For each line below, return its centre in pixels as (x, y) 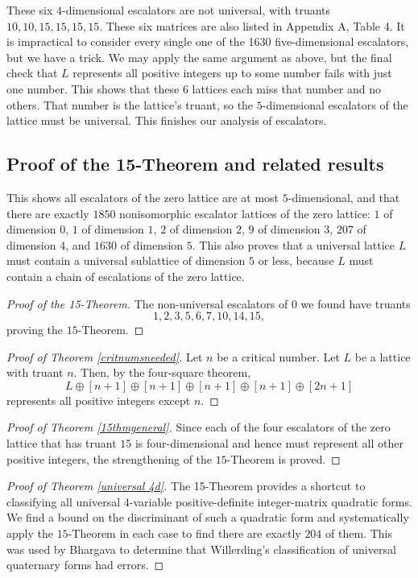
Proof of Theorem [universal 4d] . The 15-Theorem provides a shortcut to (186, 486)
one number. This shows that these (93, 88)
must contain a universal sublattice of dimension (126, 260)
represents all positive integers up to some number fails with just (232, 73)
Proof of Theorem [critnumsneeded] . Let (105, 356)
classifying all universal (64, 501)
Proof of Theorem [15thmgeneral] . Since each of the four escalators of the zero (199, 427)
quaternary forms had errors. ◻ (85, 565)
